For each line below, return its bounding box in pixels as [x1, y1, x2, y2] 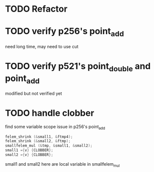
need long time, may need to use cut [5, 43, 79, 49]
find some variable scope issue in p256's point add [5, 123, 106, 131]
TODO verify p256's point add [5, 26, 124, 38]
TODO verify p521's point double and [5, 60, 151, 74]
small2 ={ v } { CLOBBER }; [5, 153, 54, 157]
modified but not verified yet [5, 90, 62, 96]
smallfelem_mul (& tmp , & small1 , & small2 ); [5, 143, 93, 148]
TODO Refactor [5, 3, 68, 15]
